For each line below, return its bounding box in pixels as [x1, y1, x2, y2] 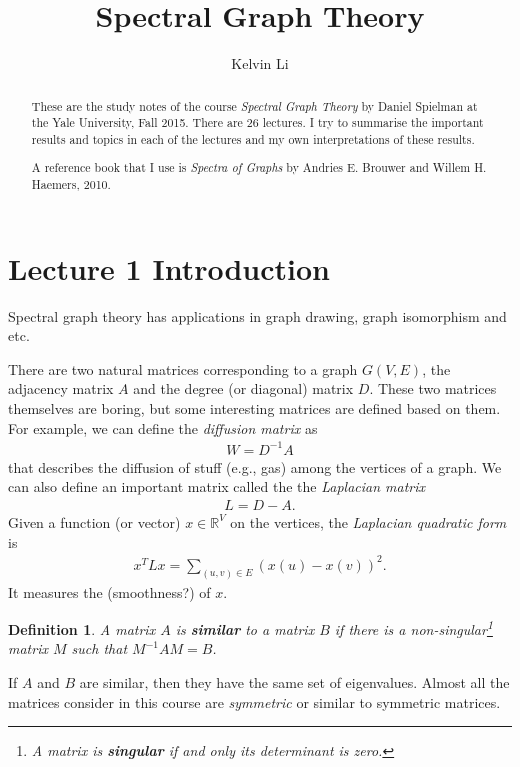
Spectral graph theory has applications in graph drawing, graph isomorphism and [8, 305, 507, 326]
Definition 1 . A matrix [8, 618, 156, 639]
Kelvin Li [231, 53, 289, 74]
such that [71, 638, 128, 659]
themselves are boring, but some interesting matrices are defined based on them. [8, 398, 501, 418]
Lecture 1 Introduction [8, 247, 330, 288]
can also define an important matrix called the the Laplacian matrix [8, 476, 426, 497]
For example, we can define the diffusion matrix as [8, 417, 318, 438]
